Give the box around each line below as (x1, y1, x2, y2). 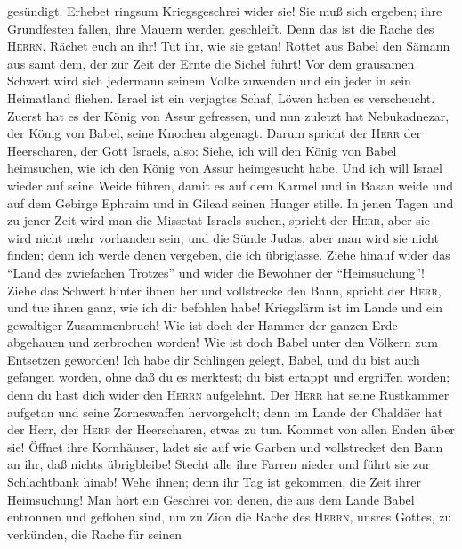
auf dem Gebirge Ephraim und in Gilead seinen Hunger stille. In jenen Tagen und (7, 193, 454, 212)
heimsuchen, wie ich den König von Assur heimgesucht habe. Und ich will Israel (7, 158, 442, 177)
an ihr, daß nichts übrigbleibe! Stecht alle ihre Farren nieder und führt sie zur (7, 455, 431, 473)
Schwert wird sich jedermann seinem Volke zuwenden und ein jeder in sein (7, 71, 411, 90)
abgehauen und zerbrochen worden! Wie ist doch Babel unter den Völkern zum (7, 333, 438, 351)
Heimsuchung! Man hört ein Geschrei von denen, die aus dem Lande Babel (7, 489, 415, 508)
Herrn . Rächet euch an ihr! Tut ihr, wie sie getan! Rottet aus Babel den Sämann (7, 36, 450, 55)
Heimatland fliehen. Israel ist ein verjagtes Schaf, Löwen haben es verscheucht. (7, 88, 435, 107)
